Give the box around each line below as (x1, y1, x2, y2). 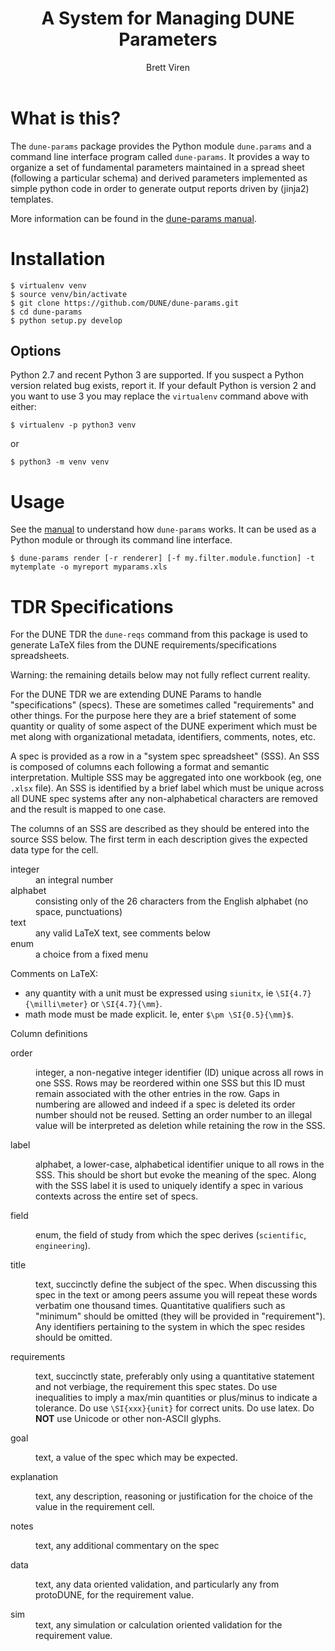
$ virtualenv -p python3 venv (10, 420, 137, 431)
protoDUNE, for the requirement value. (35, 1589, 195, 1601)
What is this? (10, 107, 122, 129)
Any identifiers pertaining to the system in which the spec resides (35, 1321, 306, 1333)
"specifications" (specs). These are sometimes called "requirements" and (10, 699, 314, 711)
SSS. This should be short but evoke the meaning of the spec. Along (35, 1169, 317, 1181)
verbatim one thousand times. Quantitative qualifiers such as (35, 1300, 286, 1312)
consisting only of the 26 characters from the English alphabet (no (35, 895, 309, 907)
